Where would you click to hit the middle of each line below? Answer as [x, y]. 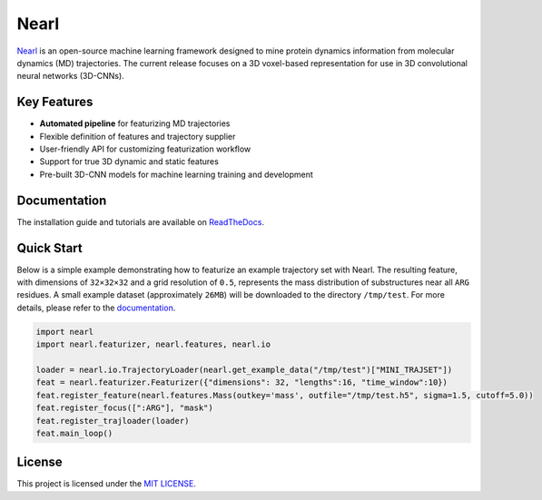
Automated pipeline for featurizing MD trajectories [135, 123]
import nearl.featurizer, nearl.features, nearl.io [153, 344]
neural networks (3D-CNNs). [70, 76]
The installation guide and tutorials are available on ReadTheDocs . [141, 221]
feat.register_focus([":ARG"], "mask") [124, 408]
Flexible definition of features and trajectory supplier [138, 136]
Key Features [55, 102]
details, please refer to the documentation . [96, 308]
